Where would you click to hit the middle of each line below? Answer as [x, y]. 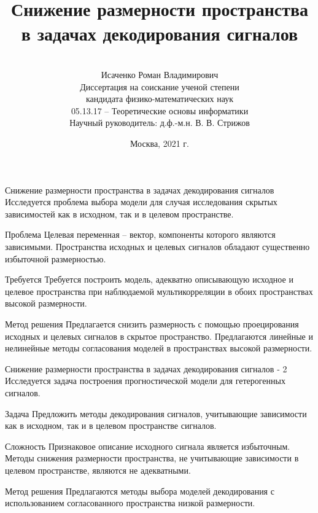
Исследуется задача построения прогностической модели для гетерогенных [145, 381]
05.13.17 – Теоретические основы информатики [160, 110]
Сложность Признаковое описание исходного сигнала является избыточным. [148, 446]
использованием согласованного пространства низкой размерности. [130, 503]
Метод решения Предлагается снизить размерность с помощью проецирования [152, 324]
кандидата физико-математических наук [160, 99]
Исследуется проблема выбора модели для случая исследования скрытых [141, 202]
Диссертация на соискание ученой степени [160, 86]
